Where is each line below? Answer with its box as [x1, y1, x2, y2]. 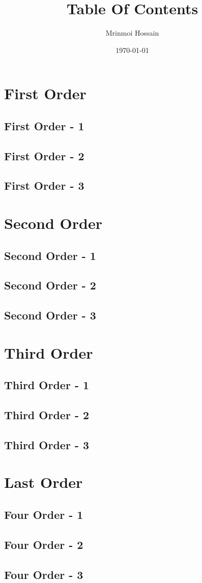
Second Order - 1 [4, 247, 96, 263]
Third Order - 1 [4, 377, 90, 393]
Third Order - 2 [4, 407, 90, 423]
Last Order [4, 472, 83, 492]
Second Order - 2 [4, 277, 96, 293]
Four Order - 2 [4, 536, 83, 552]
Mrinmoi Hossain [105, 27, 159, 38]
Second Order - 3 [4, 307, 96, 323]
